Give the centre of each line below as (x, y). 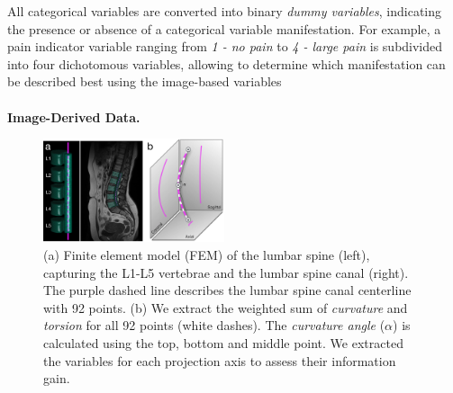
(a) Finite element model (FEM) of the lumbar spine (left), (207, 254)
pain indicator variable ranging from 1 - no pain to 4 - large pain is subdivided (225, 46)
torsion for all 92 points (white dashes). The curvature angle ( (214, 325)
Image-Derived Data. (74, 116)
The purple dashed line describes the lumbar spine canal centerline (227, 290)
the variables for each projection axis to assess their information (220, 360)
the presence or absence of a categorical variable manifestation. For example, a (224, 28)
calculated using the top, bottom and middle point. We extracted (223, 342)
